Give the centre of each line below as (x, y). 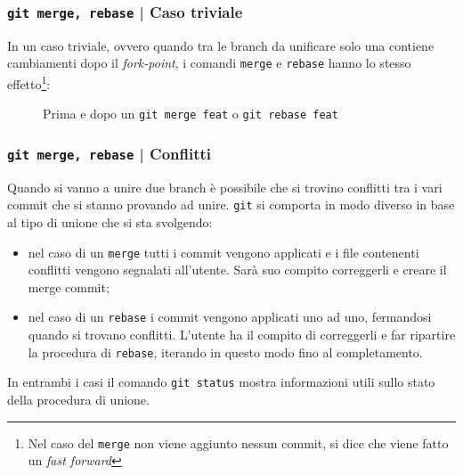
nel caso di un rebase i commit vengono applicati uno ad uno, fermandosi (230, 317)
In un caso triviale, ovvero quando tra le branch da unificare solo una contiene (221, 45)
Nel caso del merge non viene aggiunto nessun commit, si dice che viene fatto (238, 442)
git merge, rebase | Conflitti (110, 153)
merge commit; (69, 287)
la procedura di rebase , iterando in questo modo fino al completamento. (225, 352)
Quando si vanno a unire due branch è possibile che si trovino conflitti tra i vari (225, 187)
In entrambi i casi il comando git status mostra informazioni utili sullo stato (221, 382)
